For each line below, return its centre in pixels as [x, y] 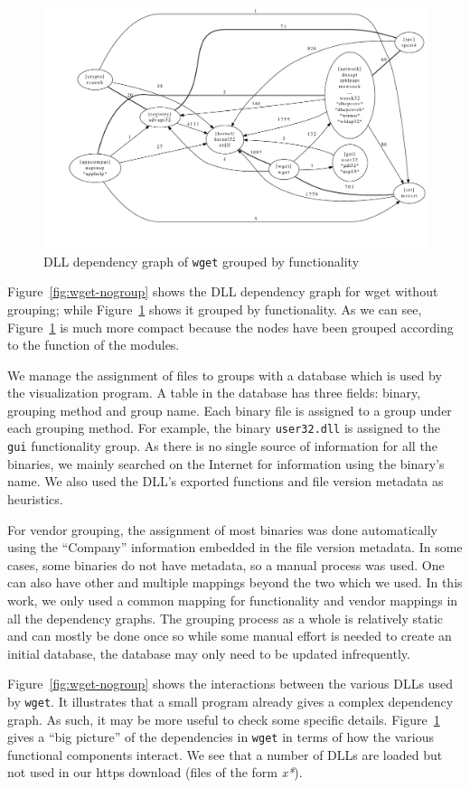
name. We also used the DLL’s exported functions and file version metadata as [226, 481]
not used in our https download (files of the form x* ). [155, 772]
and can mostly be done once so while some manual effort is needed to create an [230, 636]
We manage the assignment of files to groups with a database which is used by [225, 375]
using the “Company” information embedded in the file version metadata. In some [235, 547]
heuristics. [35, 498]
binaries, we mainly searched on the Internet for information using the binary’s [226, 463]
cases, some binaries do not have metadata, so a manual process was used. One [226, 564]
